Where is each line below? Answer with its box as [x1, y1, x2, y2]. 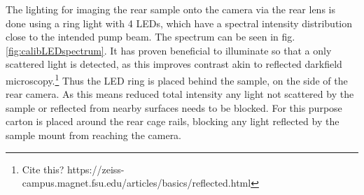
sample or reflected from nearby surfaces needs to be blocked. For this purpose [6, 100, 342, 115]
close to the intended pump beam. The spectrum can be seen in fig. [6, 29, 295, 44]
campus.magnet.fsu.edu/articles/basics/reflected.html [22, 175, 251, 190]
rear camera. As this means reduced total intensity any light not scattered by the [6, 87, 354, 101]
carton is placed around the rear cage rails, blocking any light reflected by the [6, 114, 339, 129]
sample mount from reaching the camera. [6, 128, 182, 142]
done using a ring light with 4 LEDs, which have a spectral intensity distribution [6, 15, 353, 30]
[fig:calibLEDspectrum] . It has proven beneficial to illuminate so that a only [6, 43, 332, 57]
